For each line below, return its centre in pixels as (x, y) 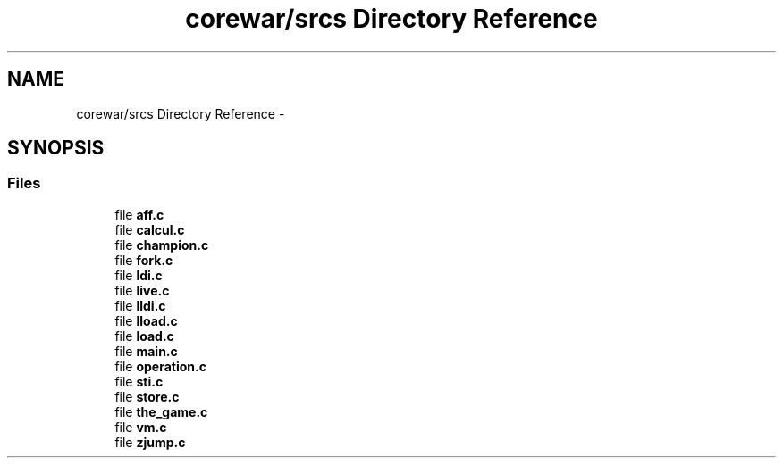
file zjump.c (150, 442)
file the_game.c (161, 411)
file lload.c (146, 320)
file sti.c (139, 381)
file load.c (144, 336)
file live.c (142, 290)
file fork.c (144, 260)
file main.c (146, 351)
